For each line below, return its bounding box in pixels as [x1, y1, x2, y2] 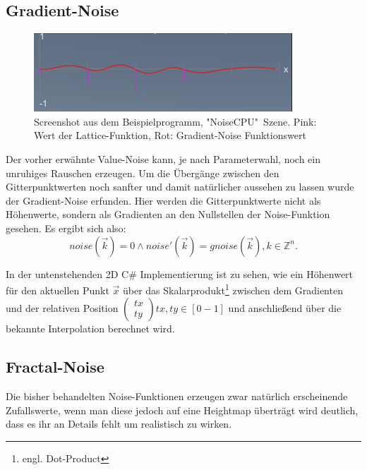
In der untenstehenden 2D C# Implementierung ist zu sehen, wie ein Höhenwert [6, 266, 354, 281]
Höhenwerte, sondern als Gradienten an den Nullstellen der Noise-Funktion [6, 207, 330, 222]
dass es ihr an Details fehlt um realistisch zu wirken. [6, 416, 232, 431]
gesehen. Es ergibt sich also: [6, 220, 126, 235]
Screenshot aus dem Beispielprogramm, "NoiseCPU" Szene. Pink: [34, 114, 317, 128]
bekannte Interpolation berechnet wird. [6, 321, 175, 336]
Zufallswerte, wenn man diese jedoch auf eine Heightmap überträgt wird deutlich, [6, 402, 359, 417]
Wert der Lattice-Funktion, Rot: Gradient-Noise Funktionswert [34, 128, 306, 143]
